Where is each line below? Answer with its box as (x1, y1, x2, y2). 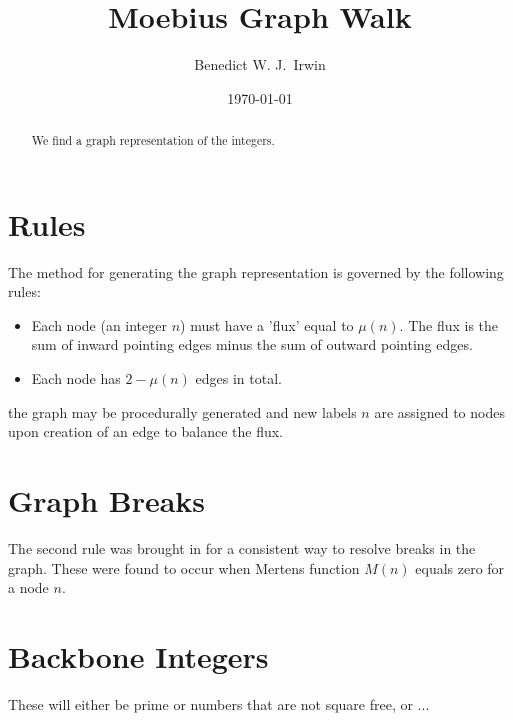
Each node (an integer (31, 314, 167, 335)
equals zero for (415, 557, 505, 578)
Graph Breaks (8, 480, 206, 521)
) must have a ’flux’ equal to (180, 314, 354, 335)
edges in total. (195, 368, 282, 389)
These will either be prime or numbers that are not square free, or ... (8, 693, 430, 714)
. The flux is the (399, 314, 499, 335)
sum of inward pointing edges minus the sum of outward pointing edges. (31, 334, 473, 355)
